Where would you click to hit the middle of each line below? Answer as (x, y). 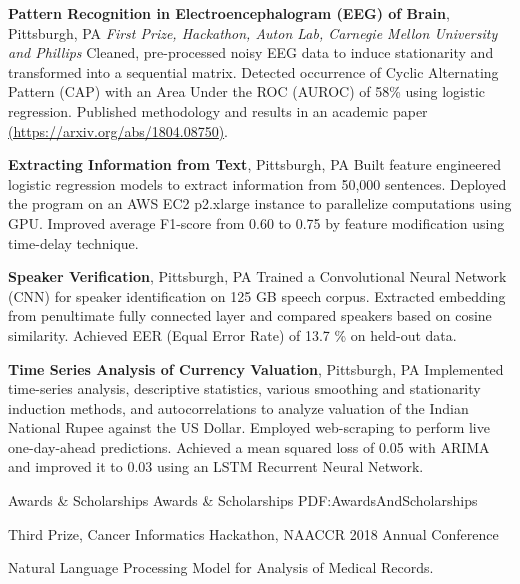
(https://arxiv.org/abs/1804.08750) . (118, 130)
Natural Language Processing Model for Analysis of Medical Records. (221, 567)
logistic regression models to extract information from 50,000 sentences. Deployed (257, 183)
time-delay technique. (73, 242)
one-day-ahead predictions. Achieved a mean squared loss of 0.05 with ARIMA (249, 446)
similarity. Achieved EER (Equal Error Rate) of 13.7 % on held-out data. (232, 334)
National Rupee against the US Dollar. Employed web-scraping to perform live (249, 427)
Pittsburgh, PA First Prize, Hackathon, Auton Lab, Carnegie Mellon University (253, 32)
